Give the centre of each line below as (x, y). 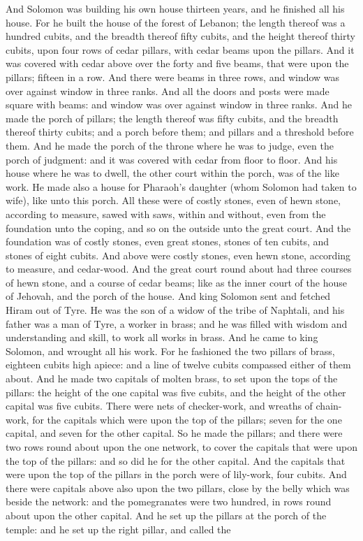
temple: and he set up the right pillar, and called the (118, 529)
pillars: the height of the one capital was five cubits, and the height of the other (176, 392)
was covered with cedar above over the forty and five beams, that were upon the (177, 63)
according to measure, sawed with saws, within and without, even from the (166, 214)
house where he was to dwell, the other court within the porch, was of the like (172, 173)
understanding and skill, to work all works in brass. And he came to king (162, 337)
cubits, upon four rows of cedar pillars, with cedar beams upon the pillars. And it (180, 49)
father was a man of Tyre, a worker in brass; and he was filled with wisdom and (177, 323)
